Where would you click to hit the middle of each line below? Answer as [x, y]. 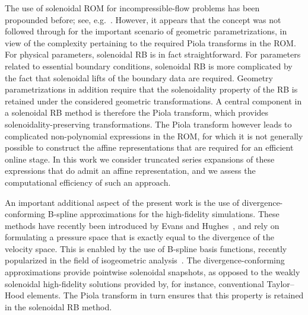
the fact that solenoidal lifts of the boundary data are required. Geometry [139, 77]
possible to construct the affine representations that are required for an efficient [149, 147]
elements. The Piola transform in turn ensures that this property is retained [165, 295]
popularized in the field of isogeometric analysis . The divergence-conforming [145, 260]
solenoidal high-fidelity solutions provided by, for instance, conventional [134, 283]
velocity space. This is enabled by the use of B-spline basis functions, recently [146, 248]
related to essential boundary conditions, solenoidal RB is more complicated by [149, 66]
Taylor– [280, 283]
